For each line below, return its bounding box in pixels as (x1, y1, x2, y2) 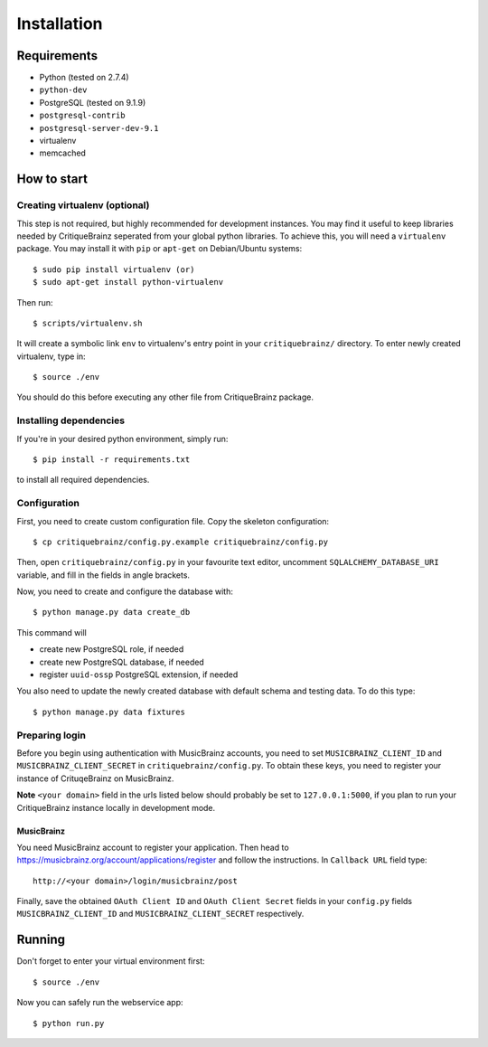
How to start (16, 172, 88, 187)
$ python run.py (33, 1018, 105, 1028)
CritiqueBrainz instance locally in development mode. (16, 802, 216, 813)
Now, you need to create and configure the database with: (16, 586, 234, 597)
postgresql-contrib (39, 110, 126, 121)
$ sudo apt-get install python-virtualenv (33, 277, 224, 288)
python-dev (39, 85, 88, 95)
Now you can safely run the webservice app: (16, 997, 184, 1008)
